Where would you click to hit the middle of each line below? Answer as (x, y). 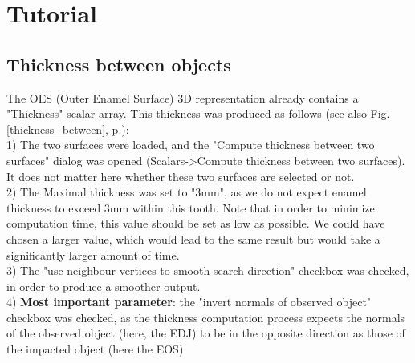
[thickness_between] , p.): (68, 129)
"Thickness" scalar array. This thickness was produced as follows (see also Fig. (198, 113)
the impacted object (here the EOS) (95, 349)
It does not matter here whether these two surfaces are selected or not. (181, 176)
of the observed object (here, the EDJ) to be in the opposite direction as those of (206, 333)
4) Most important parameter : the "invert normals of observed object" (189, 302)
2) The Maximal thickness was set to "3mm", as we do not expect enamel (187, 192)
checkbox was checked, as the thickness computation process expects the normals (206, 317)
